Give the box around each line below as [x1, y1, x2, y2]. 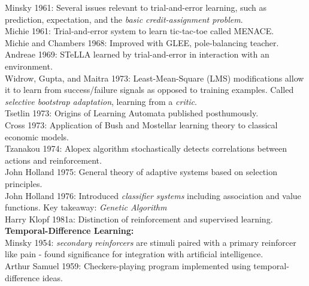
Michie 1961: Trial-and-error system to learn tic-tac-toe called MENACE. [5, 25, 274, 37]
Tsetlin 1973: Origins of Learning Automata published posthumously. [5, 107, 259, 119]
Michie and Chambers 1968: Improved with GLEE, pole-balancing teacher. [5, 36, 279, 49]
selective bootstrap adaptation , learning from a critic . [5, 95, 197, 107]
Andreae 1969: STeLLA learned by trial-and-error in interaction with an [5, 48, 269, 61]
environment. [5, 59, 53, 72]
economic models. [5, 130, 69, 143]
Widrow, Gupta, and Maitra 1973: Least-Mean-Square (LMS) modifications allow [5, 71, 304, 84]
